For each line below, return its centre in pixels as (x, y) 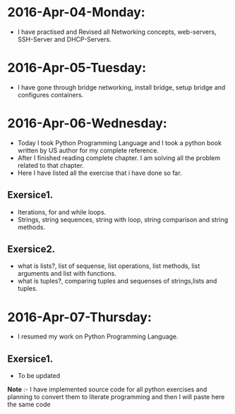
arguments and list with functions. (67, 274)
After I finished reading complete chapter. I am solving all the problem (119, 158)
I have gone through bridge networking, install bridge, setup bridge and (121, 87)
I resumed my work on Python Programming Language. (98, 336)
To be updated (39, 376)
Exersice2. (31, 249)
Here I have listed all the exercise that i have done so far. (100, 173)
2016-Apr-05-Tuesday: (77, 68)
